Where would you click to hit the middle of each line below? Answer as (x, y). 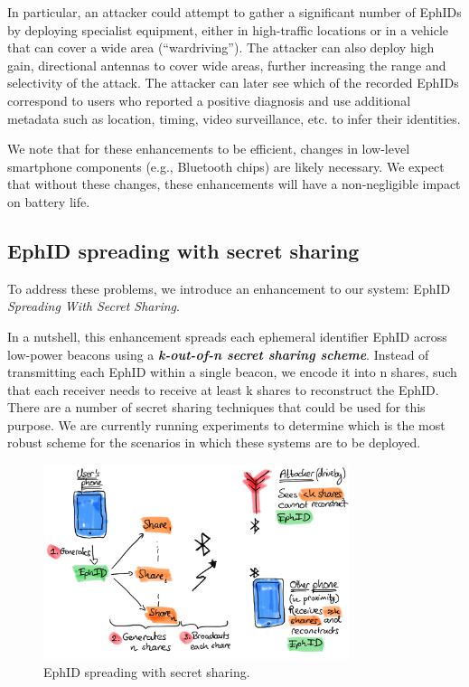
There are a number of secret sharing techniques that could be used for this (216, 407)
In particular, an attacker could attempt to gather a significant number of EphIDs (234, 12)
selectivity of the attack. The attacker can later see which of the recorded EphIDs (233, 83)
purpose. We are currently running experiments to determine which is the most (226, 424)
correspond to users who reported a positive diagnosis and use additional (209, 100)
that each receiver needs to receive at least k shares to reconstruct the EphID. (223, 389)
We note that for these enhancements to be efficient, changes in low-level (209, 149)
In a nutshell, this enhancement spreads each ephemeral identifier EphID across (227, 336)
